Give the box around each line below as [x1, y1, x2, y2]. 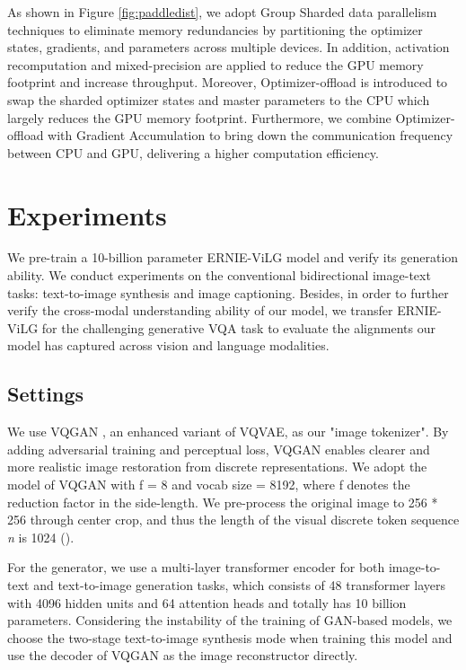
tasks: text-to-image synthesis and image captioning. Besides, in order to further [7, 283, 449, 302]
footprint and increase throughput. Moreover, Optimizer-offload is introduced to [7, 73, 448, 92]
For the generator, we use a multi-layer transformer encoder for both [7, 558, 385, 577]
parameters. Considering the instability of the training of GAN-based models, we [7, 611, 453, 630]
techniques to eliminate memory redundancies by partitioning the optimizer [7, 20, 423, 39]
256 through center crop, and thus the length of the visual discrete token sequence [7, 510, 460, 529]
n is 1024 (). [7, 527, 75, 546]
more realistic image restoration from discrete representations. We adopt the [7, 457, 427, 476]
